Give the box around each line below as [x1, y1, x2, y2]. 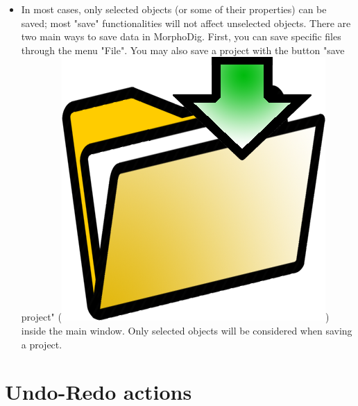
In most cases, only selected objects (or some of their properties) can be [21, 2, 327, 16]
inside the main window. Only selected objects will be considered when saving [21, 323, 352, 337]
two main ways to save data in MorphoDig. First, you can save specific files [21, 29, 341, 44]
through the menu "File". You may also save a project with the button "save [21, 42, 345, 57]
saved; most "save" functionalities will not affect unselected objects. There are [21, 15, 351, 30]
